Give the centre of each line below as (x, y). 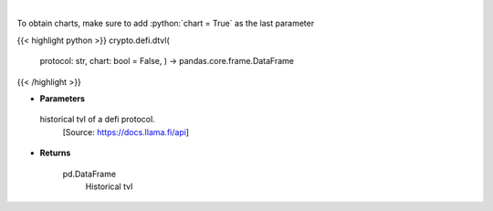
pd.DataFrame (89, 174)
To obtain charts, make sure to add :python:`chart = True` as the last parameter (166, 24)
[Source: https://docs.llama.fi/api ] (126, 132)
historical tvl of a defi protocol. (97, 120)
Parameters (63, 98)
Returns (55, 153)
